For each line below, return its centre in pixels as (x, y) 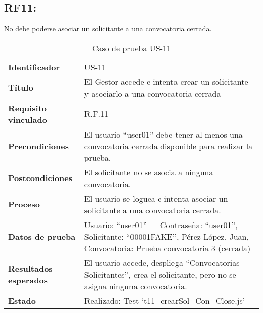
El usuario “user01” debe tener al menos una (163, 134)
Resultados (30, 269)
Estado (22, 300)
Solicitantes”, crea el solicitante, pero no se (160, 274)
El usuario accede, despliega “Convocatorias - (165, 262)
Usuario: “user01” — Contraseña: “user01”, (161, 225)
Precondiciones (38, 146)
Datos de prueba (42, 236)
